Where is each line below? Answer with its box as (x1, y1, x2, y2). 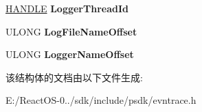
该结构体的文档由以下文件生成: (5, 70, 143, 84)
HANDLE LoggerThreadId (5, 1, 128, 15)
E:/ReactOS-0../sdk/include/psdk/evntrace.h (5, 93, 197, 107)
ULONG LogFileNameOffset (5, 24, 137, 38)
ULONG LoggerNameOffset (5, 47, 134, 61)
